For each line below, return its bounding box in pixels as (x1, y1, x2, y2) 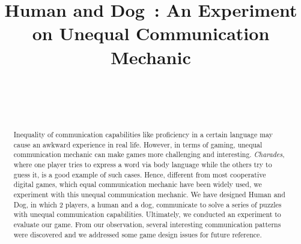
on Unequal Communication (32, 21, 270, 46)
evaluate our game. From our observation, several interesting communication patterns (13, 219, 281, 229)
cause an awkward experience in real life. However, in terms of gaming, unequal (13, 139, 263, 149)
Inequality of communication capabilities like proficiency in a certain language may (13, 129, 273, 140)
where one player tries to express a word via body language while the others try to (13, 159, 272, 170)
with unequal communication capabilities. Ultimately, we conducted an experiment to (13, 209, 281, 219)
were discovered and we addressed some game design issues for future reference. (13, 229, 262, 239)
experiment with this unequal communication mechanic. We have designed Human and (13, 189, 285, 200)
